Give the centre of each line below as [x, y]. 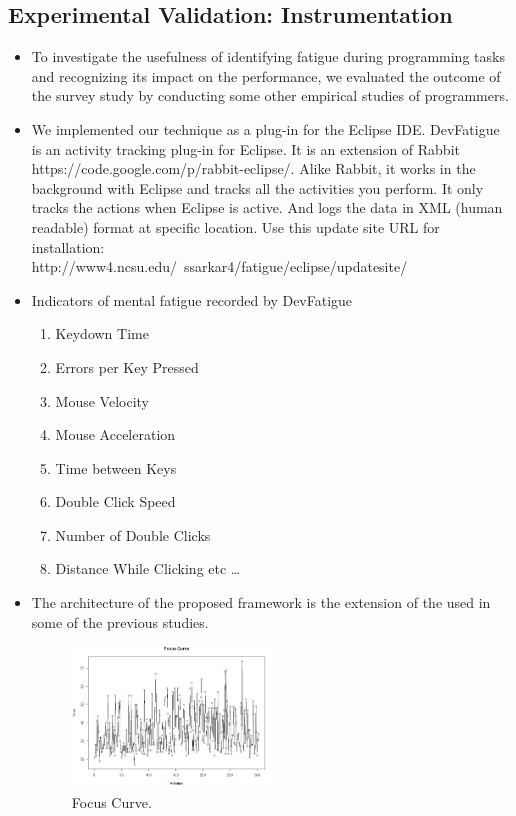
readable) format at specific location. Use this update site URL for [235, 226]
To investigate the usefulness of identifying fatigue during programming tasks [268, 56]
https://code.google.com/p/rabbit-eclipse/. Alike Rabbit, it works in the [253, 168]
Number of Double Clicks [133, 534]
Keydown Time [102, 333]
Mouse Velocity [102, 400]
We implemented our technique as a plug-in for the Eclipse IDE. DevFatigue [265, 128]
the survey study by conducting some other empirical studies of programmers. [270, 95]
